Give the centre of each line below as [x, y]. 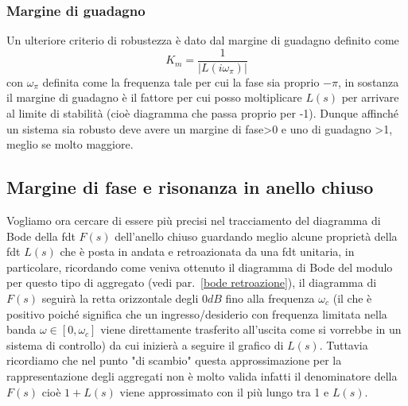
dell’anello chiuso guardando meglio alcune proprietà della [256, 236]
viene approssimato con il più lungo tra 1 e [224, 391]
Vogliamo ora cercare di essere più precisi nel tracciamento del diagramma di [194, 220]
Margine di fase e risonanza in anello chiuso [190, 187]
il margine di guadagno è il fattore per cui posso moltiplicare [154, 97]
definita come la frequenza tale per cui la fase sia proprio [181, 81]
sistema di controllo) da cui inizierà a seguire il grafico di [145, 344]
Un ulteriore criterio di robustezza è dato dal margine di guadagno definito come [203, 40]
